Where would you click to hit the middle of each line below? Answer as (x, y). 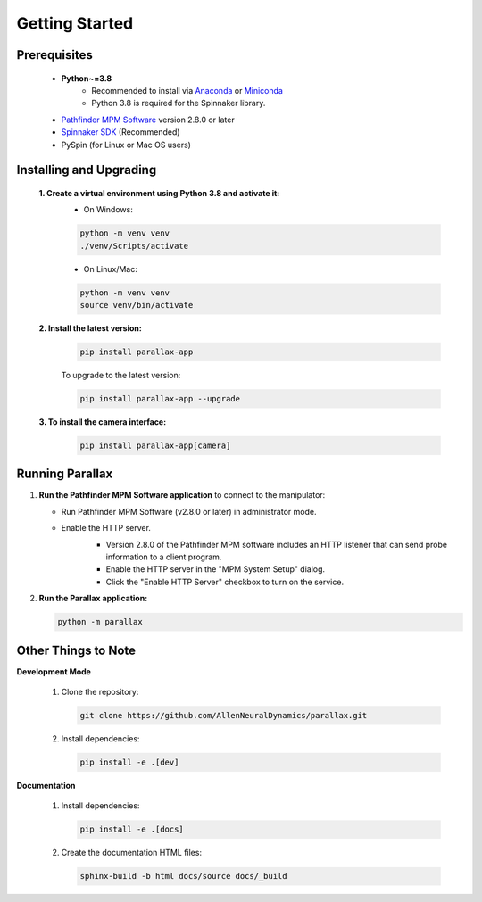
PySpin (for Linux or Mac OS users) (126, 145)
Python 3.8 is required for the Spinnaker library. (179, 103)
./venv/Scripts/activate (134, 246)
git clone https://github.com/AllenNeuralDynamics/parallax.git (224, 716)
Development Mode (54, 671)
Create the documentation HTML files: (132, 853)
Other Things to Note (76, 650)
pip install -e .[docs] (132, 829)
